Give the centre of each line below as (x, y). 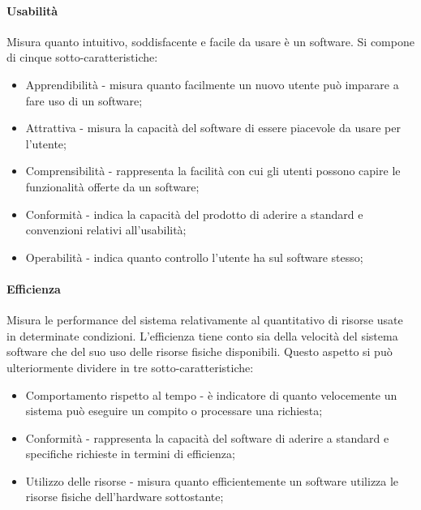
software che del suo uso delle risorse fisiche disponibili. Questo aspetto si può (200, 351)
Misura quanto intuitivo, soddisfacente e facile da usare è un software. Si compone (210, 41)
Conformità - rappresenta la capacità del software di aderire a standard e (207, 437)
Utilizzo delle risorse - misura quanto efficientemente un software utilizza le (212, 480)
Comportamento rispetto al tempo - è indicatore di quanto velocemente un (211, 394)
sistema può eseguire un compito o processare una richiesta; (174, 411)
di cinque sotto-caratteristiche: (82, 57)
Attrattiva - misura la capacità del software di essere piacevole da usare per (213, 128)
